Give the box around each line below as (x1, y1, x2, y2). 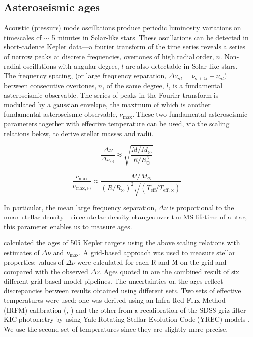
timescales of (4, 32, 42, 42)
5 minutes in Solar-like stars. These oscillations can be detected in (51, 32, 249, 42)
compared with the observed (4, 266, 88, 277)
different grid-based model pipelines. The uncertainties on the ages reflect (4, 276, 223, 286)
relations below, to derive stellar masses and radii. (4, 128, 154, 138)
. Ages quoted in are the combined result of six (99, 266, 239, 277)
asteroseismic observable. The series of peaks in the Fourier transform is (4, 90, 219, 100)
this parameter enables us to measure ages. (4, 221, 132, 231)
